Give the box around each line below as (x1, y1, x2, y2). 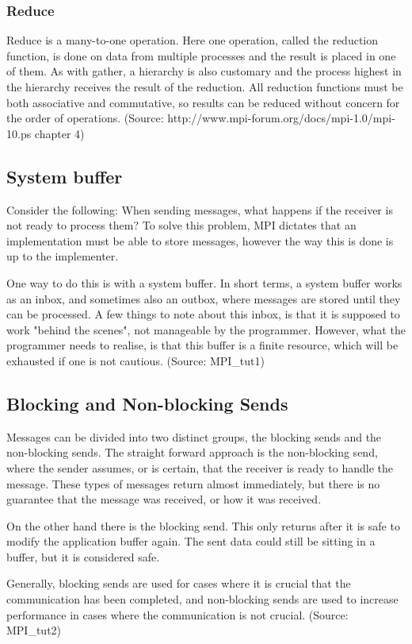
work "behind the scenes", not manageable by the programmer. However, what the (6, 321, 406, 337)
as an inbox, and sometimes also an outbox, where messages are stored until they (6, 290, 401, 307)
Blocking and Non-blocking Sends (6, 391, 288, 415)
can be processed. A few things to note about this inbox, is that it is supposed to (6, 306, 400, 322)
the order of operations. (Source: (6, 110, 164, 126)
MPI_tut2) (6, 622, 62, 638)
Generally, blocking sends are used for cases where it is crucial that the (6, 575, 351, 592)
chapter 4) (34, 125, 85, 141)
